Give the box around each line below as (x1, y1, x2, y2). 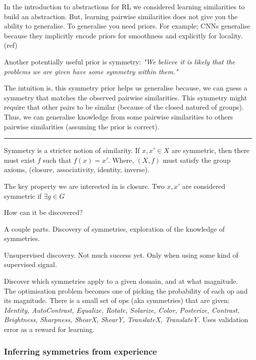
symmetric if (4, 190, 42, 201)
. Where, (108, 154, 134, 165)
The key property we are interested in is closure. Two (4, 180, 165, 191)
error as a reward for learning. (4, 324, 95, 334)
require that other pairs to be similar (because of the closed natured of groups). (4, 102, 244, 112)
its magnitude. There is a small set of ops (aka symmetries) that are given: (4, 295, 230, 305)
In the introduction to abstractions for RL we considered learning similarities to (4, 1, 245, 11)
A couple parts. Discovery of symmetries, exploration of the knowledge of (4, 223, 225, 234)
